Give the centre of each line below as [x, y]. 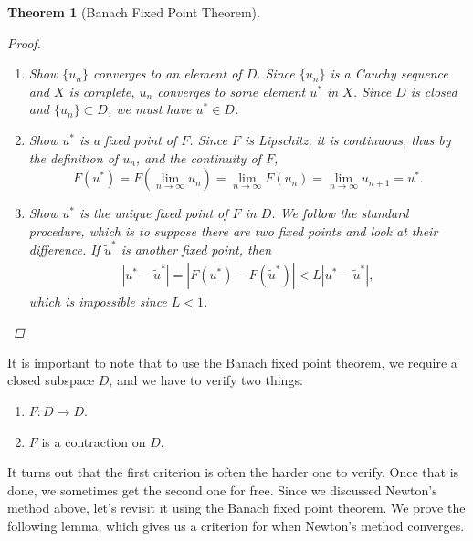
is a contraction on [94, 441]
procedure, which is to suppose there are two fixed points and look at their [233, 230]
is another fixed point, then [196, 250]
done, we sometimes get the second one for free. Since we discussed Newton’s [222, 489]
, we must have [149, 109]
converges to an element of [167, 73]
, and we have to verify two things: [206, 380]
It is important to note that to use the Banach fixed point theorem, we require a [232, 362]
